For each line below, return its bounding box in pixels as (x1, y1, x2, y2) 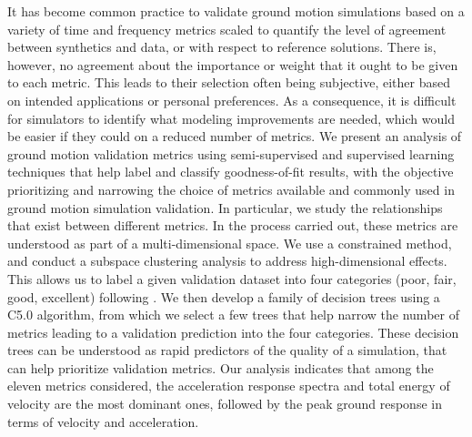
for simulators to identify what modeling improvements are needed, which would (7, 108, 455, 127)
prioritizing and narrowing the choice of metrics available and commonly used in (7, 179, 455, 198)
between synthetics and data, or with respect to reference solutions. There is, (7, 37, 437, 56)
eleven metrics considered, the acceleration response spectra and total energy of (7, 376, 450, 395)
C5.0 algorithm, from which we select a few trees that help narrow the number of (7, 305, 459, 324)
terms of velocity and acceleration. (7, 412, 199, 431)
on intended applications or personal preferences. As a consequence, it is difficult (7, 90, 457, 109)
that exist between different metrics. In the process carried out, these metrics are (7, 216, 458, 235)
